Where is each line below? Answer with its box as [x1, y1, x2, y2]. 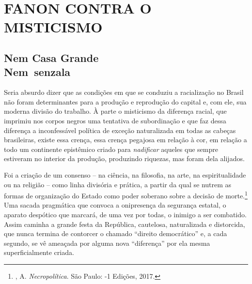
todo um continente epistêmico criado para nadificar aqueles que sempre [4, 144, 218, 154]
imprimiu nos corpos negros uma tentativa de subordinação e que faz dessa [4, 115, 226, 125]
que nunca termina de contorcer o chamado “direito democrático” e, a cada [4, 228, 227, 239]
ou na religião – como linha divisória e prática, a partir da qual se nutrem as [4, 179, 232, 189]
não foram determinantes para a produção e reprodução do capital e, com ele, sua [4, 96, 247, 106]
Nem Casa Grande [4, 50, 99, 65]
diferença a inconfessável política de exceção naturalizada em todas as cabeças [4, 125, 236, 135]
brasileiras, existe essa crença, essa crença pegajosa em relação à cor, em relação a [4, 135, 247, 145]
